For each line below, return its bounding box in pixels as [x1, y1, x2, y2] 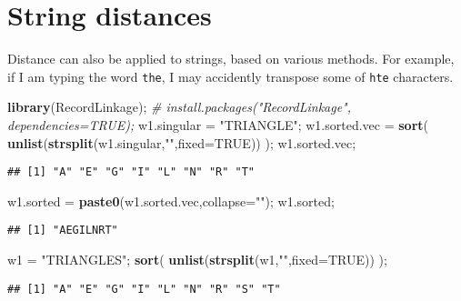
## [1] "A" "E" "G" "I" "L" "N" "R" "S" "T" [7, 282, 281, 296]
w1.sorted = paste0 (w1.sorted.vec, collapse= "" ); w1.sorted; [7, 191, 335, 210]
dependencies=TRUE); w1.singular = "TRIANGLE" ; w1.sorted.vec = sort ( [7, 115, 429, 134]
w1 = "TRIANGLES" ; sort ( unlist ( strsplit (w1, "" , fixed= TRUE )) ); [7, 250, 387, 269]
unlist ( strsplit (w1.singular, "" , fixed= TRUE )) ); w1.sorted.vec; [7, 133, 356, 152]
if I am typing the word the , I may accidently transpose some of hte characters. [7, 66, 454, 85]
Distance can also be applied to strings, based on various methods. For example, [7, 49, 455, 68]
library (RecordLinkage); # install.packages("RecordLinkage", [7, 97, 352, 116]
